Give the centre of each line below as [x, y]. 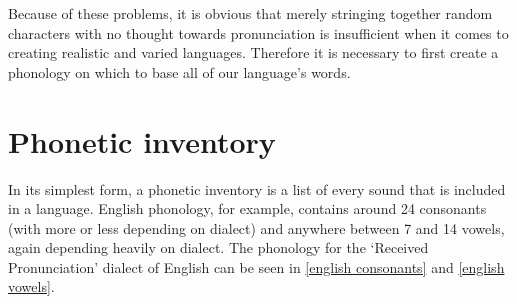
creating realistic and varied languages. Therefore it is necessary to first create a [253, 52]
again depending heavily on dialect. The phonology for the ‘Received [218, 247]
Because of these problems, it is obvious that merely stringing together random [250, 13]
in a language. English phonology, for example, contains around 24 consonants [247, 208]
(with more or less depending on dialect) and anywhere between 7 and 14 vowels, [256, 227]
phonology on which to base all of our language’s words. [179, 71]
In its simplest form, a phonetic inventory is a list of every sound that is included [257, 188]
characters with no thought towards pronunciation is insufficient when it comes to [258, 32]
